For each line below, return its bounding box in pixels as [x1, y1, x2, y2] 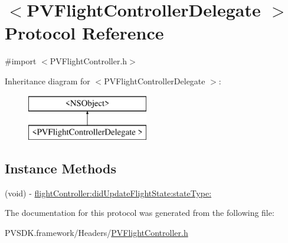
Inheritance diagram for [5, 74, 90, 87]
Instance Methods [5, 159, 116, 178]
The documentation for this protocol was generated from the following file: [5, 206, 274, 219]
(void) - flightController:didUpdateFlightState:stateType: [5, 186, 212, 199]
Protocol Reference [5, 21, 164, 45]
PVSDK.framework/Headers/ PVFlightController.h [5, 226, 188, 239]
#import [5, 55, 37, 67]
